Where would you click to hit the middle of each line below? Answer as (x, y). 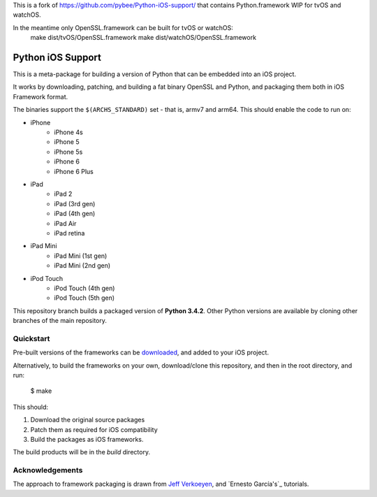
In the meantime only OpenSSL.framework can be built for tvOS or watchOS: (123, 27)
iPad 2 (63, 194)
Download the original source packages (88, 420)
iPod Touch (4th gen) (84, 288)
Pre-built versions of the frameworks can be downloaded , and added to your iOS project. (141, 352)
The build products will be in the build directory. (81, 452)
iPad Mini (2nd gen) (82, 266)
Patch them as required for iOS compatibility (94, 429)
